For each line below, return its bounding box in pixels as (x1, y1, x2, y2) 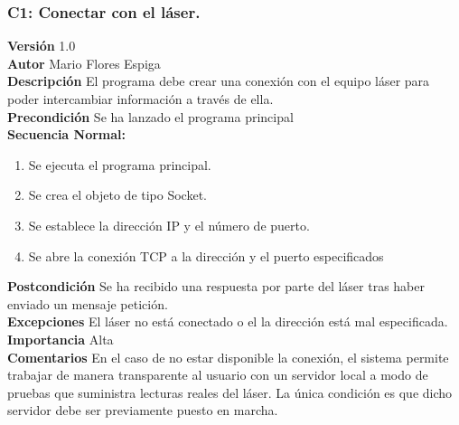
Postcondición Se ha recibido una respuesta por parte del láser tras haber (7, 277, 425, 296)
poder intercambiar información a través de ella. (7, 90, 274, 108)
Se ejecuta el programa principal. (28, 155, 211, 174)
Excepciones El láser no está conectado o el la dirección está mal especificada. (7, 312, 448, 331)
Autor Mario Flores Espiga (7, 53, 161, 72)
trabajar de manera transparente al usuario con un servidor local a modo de (7, 365, 428, 384)
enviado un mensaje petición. (7, 294, 168, 313)
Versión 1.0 (7, 36, 76, 55)
